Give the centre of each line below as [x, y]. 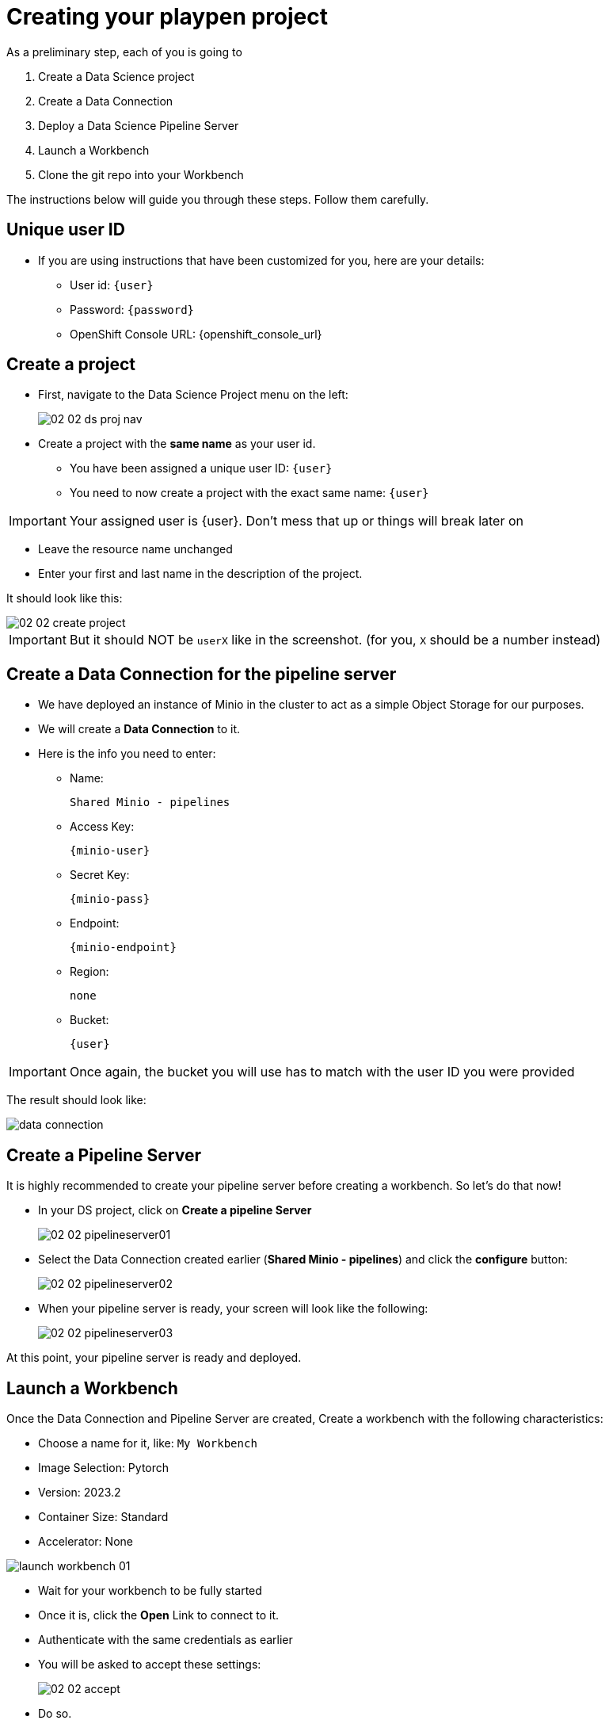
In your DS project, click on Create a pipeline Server [175, 1210]
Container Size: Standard [103, 1516]
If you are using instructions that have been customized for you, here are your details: [261, 260]
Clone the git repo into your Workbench [141, 174]
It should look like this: [65, 598]
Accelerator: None [86, 1541]
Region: [89, 972]
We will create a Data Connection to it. [139, 729]
